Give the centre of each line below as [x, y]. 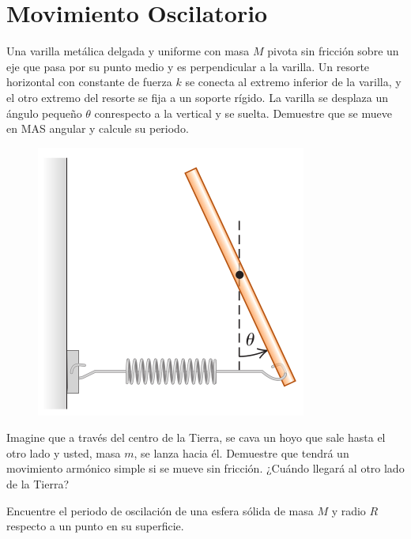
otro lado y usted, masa [64, 452]
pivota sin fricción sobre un [333, 51]
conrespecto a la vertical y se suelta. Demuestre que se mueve [243, 113]
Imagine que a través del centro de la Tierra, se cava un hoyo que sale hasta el [196, 437]
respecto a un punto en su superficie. [95, 526]
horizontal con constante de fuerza [89, 82]
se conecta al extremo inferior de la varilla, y [293, 82]
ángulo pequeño [44, 113]
